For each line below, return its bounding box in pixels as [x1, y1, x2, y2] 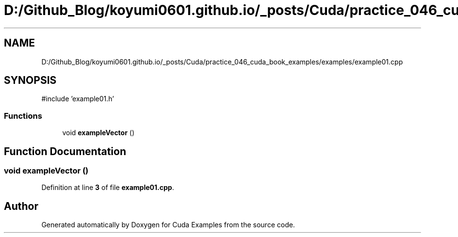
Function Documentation [4, 145, 126, 158]
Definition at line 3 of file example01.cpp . [41, 183, 174, 192]
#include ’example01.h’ [41, 95, 114, 103]
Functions [4, 111, 42, 121]
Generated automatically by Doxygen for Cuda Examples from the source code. [41, 221, 295, 229]
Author [4, 200, 38, 212]
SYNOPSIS [4, 74, 57, 87]
